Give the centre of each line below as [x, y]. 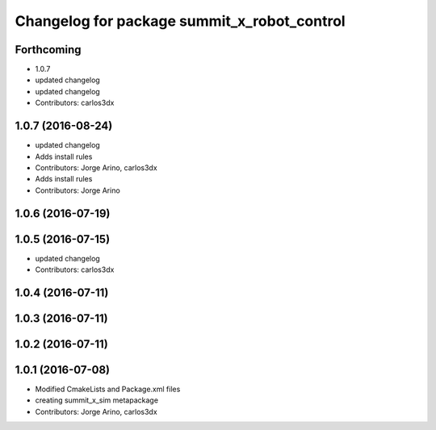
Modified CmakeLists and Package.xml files [108, 389]
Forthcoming [48, 50]
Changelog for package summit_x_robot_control [180, 21]
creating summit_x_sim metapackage [97, 400]
